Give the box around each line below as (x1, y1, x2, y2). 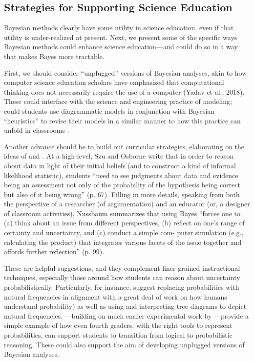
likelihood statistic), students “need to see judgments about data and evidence (4, 170, 238, 180)
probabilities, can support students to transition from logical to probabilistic (4, 330, 233, 340)
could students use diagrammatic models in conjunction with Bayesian (4, 105, 215, 116)
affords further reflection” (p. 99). (4, 246, 105, 257)
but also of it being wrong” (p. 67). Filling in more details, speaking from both (4, 189, 240, 199)
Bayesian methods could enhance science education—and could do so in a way (4, 41, 238, 52)
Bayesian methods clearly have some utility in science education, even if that (4, 22, 234, 33)
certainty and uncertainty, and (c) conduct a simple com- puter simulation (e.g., (4, 227, 244, 238)
